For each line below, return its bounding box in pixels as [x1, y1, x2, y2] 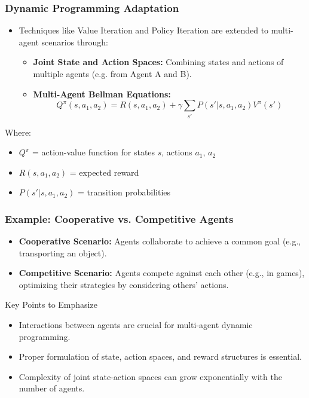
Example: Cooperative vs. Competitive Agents [5, 211, 234, 226]
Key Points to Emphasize [5, 298, 97, 311]
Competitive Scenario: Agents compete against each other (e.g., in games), [19, 267, 305, 279]
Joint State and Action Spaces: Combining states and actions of [33, 56, 284, 68]
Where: [5, 125, 31, 138]
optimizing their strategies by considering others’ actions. [19, 278, 229, 290]
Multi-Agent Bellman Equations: [33, 87, 171, 100]
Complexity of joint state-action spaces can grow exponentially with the [19, 370, 282, 382]
